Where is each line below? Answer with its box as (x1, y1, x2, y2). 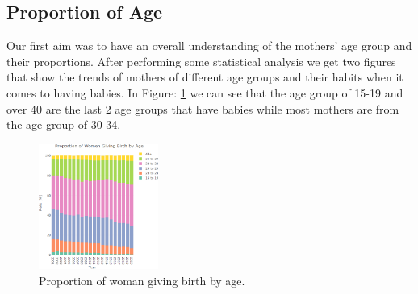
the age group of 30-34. (6, 116, 121, 133)
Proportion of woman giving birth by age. (39, 271, 245, 288)
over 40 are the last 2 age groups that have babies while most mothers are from (6, 100, 399, 117)
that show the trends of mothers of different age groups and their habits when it (6, 68, 403, 85)
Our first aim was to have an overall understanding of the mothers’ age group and (6, 37, 412, 54)
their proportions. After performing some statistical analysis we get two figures (6, 52, 396, 69)
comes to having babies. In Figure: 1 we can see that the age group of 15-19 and (6, 84, 403, 101)
